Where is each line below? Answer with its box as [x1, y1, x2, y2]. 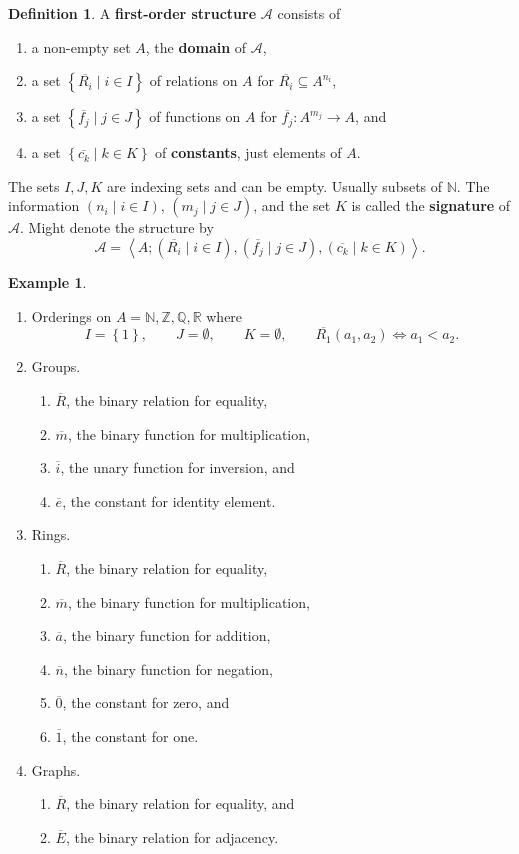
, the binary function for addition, [63, 625, 271, 646]
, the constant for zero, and [62, 692, 230, 713]
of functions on [149, 106, 241, 127]
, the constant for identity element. [62, 490, 276, 511]
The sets [8, 175, 60, 196]
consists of [277, 3, 341, 23]
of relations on [149, 70, 238, 91]
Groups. [31, 356, 81, 377]
